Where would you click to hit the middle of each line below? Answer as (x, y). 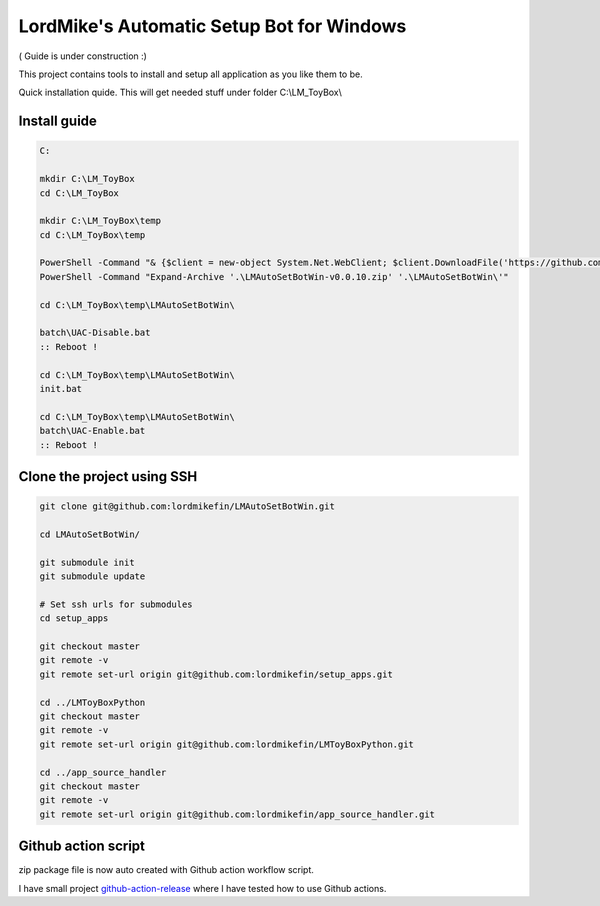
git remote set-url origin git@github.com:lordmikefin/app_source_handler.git (237, 814)
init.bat (61, 388)
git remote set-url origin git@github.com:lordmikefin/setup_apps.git (216, 674)
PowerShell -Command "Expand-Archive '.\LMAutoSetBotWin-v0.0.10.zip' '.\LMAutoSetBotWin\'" (274, 276)
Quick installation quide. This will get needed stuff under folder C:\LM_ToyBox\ (180, 92)
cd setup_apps (74, 618)
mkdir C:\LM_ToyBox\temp (100, 221)
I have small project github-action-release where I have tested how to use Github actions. (202, 888)
